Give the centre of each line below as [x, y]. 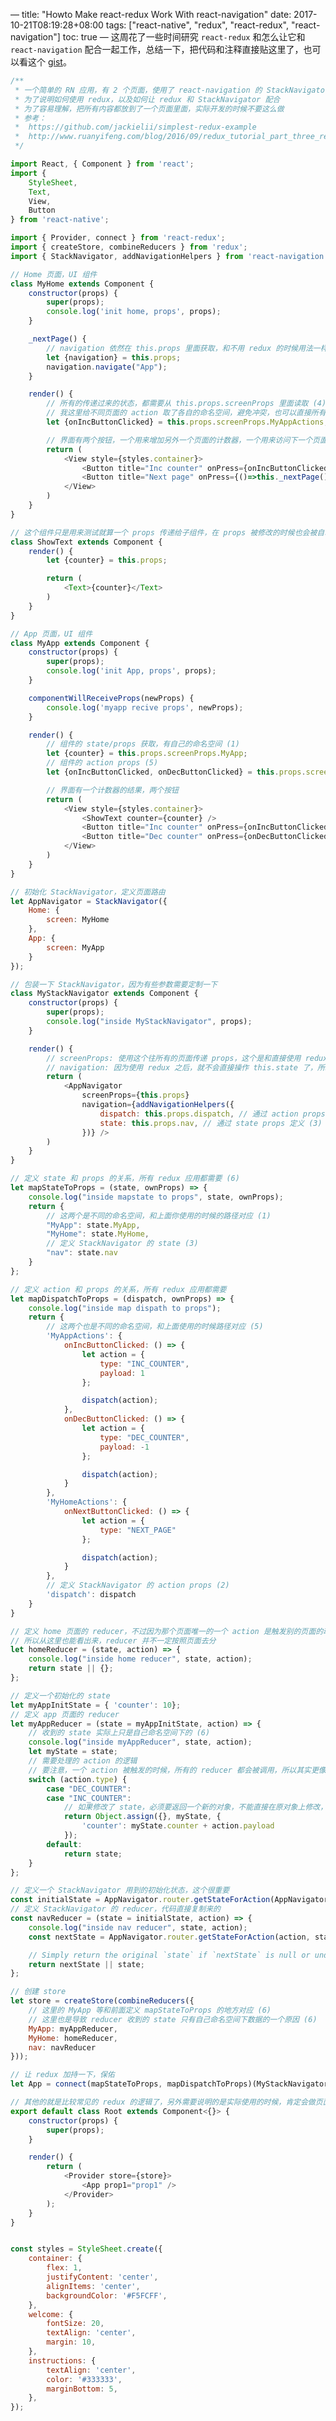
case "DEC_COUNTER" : [89, 1789]
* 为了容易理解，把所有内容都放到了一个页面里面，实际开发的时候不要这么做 [149, 109]
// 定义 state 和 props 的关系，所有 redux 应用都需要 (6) [125, 1179]
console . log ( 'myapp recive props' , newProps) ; [145, 707]
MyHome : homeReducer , [73, 2038]
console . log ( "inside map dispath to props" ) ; [125, 1308]
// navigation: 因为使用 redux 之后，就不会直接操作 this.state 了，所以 [189, 1067]
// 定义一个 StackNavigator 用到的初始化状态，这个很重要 [120, 1890]
